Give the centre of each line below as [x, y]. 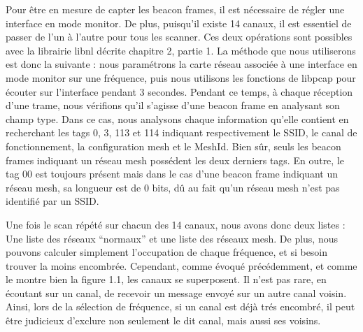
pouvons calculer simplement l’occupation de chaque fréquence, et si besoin [167, 252]
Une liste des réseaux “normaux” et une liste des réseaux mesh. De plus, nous [172, 238]
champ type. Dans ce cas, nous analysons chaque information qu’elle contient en [177, 118]
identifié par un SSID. [52, 201]
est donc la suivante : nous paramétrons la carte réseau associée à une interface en [181, 64]
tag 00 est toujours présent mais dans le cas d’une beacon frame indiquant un [172, 174]
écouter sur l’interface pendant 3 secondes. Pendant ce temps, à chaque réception [179, 91]
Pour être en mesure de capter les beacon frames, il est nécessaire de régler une [175, 9]
